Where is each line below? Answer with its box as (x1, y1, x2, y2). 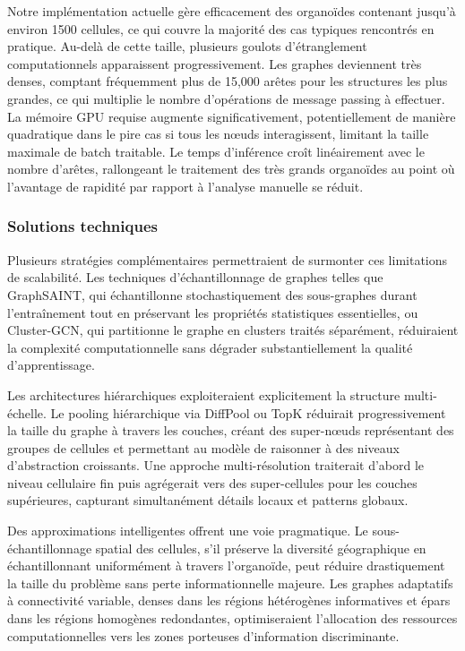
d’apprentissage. (7, 355, 95, 374)
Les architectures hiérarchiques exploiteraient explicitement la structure (7, 385, 400, 404)
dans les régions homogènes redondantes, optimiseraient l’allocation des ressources (7, 609, 458, 628)
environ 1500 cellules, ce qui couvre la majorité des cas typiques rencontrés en (7, 19, 435, 38)
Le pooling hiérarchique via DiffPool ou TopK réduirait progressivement (50, 403, 446, 422)
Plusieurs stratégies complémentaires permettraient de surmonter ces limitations (7, 250, 448, 269)
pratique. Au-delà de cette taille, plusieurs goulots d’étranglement (7, 37, 367, 56)
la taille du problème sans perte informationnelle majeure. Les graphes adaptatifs (7, 573, 453, 592)
